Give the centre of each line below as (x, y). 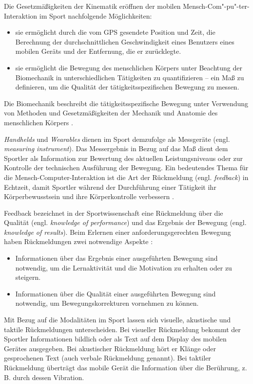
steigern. (28, 277)
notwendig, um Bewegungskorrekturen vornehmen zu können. (107, 303)
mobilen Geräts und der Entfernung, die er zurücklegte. (98, 51)
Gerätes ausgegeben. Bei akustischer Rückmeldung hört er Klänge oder (110, 348)
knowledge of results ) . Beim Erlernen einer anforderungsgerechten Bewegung (117, 232)
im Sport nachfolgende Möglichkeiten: (96, 15)
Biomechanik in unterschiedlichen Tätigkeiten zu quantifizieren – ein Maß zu (130, 77)
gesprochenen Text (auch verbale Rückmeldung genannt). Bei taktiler (107, 358)
